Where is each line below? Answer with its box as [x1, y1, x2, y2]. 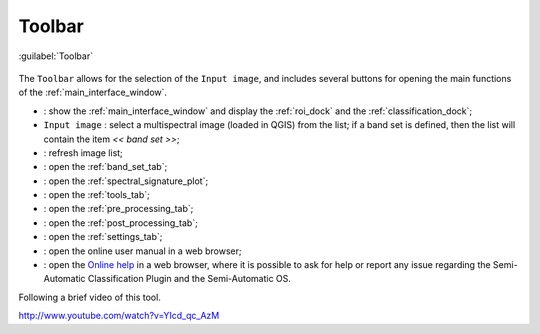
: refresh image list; [43, 146, 124, 159]
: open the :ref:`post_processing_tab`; [43, 216, 199, 229]
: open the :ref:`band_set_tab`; [43, 161, 168, 173]
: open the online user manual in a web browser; [43, 245, 242, 257]
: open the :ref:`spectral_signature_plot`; [43, 175, 209, 187]
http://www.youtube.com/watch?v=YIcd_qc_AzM [18, 310, 220, 322]
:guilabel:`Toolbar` [18, 50, 94, 62]
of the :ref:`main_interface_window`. [18, 86, 168, 99]
